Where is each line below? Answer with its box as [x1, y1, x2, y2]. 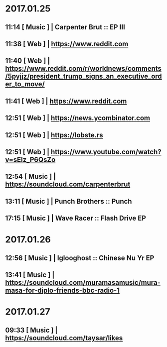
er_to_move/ [5, 80, 45, 89]
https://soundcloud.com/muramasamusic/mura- [5, 278, 161, 287]
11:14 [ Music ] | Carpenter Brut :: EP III [5, 23, 126, 31]
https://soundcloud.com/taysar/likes [5, 334, 123, 342]
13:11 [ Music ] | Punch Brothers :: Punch [5, 197, 132, 206]
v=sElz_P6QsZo [5, 155, 56, 164]
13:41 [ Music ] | [5, 271, 55, 279]
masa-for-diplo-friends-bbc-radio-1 [5, 286, 120, 295]
